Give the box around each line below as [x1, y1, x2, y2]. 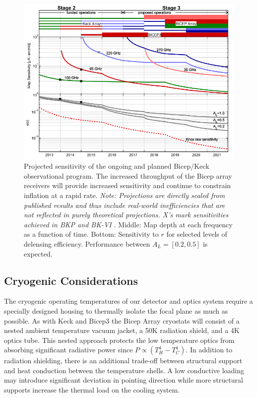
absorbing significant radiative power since [4, 344, 133, 355]
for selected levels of [166, 229, 227, 239]
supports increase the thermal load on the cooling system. [4, 385, 180, 395]
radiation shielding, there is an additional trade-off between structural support [4, 355, 243, 366]
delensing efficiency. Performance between [24, 238, 150, 249]
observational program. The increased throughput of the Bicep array [24, 170, 232, 181]
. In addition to [186, 344, 233, 355]
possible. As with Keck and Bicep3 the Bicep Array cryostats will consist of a [4, 315, 240, 326]
